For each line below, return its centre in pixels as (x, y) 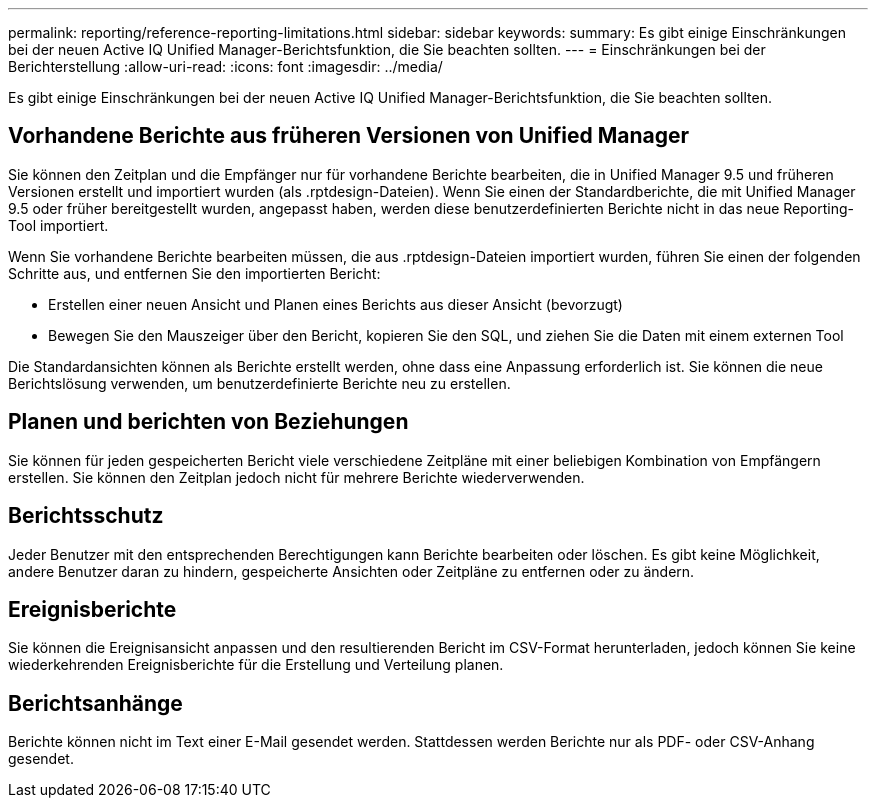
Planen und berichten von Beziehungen (208, 422)
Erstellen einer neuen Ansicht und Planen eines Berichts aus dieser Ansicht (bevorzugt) (335, 304)
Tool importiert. (58, 225)
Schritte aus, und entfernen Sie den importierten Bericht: (194, 273)
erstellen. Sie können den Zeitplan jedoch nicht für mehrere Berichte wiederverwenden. (296, 477)
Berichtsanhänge (95, 703)
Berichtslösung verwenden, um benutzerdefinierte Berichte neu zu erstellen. (259, 383)
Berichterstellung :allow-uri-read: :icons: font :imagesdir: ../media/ (225, 66)
